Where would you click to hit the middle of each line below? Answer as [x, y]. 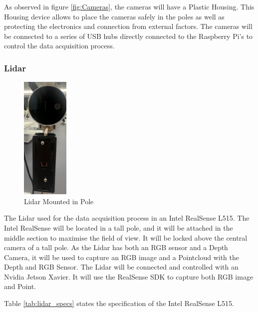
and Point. [20, 286]
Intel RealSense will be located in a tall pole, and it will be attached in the [119, 227]
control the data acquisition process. [59, 46]
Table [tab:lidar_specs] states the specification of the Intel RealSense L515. [119, 303]
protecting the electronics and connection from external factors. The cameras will [128, 26]
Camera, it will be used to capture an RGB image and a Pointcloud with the [122, 257]
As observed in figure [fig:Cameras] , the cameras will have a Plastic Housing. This [129, 6]
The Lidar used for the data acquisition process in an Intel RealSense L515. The [127, 218]
